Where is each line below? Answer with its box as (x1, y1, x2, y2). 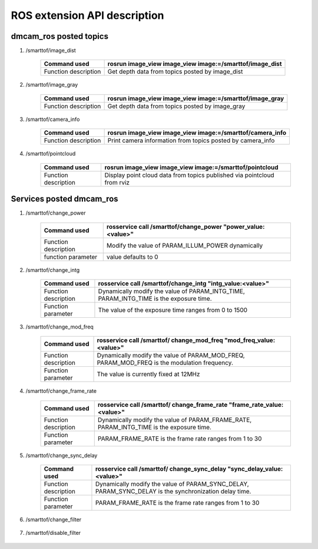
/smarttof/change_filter (25, 516, 82, 523)
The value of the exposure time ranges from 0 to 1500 (98, 305, 247, 314)
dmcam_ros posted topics (11, 31, 109, 41)
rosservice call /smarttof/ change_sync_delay (95, 465, 227, 473)
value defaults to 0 (106, 252, 158, 261)
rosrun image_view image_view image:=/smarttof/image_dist (107, 60, 282, 68)
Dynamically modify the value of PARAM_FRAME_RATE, (97, 416, 252, 424)
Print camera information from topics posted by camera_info (107, 136, 275, 144)
